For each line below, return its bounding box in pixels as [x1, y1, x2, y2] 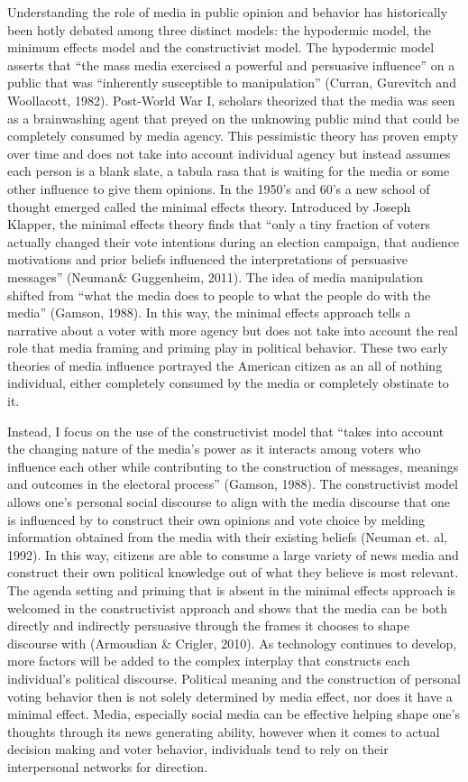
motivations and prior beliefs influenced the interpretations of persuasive [7, 250, 408, 269]
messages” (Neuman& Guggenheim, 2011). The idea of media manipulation [7, 267, 424, 286]
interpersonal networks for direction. [7, 757, 208, 776]
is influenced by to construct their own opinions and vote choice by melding [7, 510, 426, 529]
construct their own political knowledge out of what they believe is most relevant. [7, 563, 459, 582]
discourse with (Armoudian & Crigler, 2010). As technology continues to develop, [7, 633, 457, 652]
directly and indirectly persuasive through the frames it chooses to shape [7, 616, 409, 635]
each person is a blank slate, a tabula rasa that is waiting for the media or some [7, 161, 450, 180]
